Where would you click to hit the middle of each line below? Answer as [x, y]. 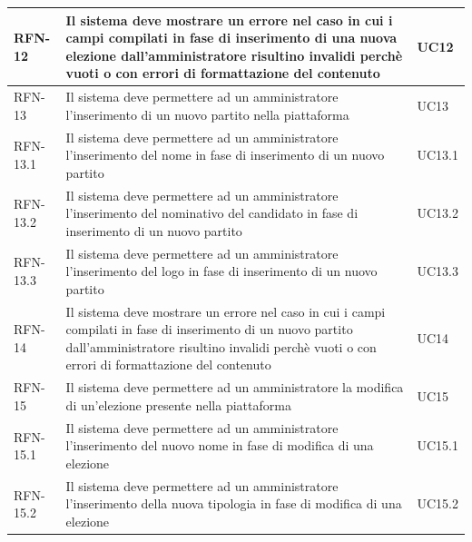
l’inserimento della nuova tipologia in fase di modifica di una [234, 503]
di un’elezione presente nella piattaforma [178, 404]
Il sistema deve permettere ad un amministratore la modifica [235, 387]
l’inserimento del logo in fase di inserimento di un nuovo [221, 271]
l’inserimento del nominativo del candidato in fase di [212, 213]
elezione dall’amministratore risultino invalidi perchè [234, 55]
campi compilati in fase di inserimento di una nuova [231, 38]
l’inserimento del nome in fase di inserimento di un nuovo [225, 155]
